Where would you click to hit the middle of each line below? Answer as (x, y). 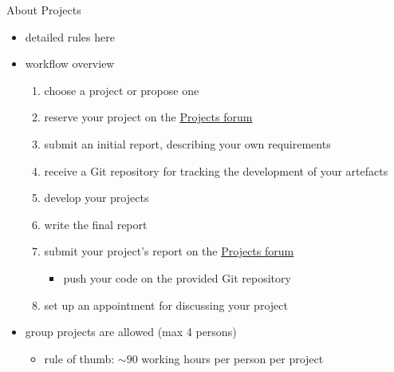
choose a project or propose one (122, 90)
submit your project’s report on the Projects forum (169, 251)
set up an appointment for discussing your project (166, 305)
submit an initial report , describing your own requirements (187, 143)
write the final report (96, 224)
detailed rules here (70, 36)
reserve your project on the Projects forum (148, 117)
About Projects (44, 10)
